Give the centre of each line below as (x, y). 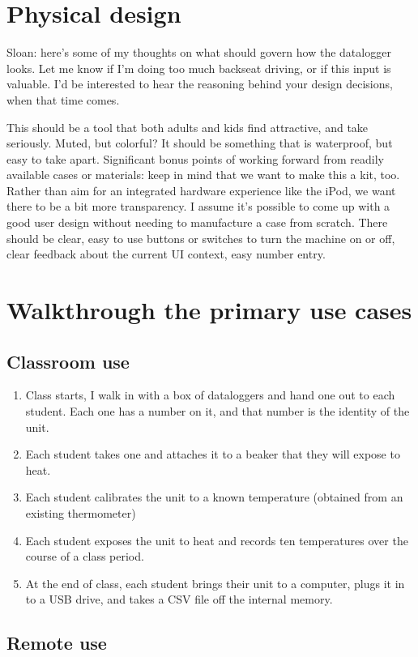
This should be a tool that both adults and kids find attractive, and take (188, 127)
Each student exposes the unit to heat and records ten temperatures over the (217, 540)
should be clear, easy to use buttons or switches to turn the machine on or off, (201, 238)
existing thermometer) (81, 512)
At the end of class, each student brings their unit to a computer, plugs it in (215, 583)
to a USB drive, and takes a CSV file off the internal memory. (179, 599)
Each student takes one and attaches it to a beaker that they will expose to (213, 454)
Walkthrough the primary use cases (209, 310)
